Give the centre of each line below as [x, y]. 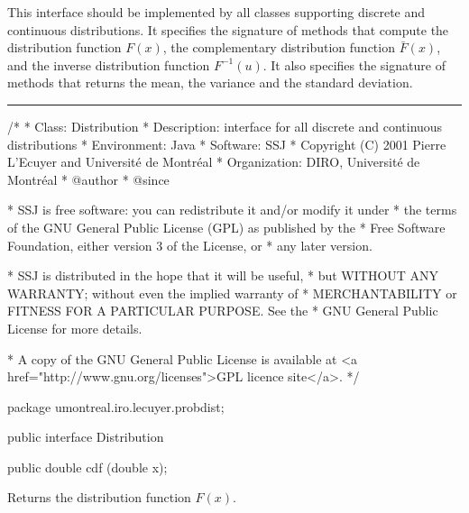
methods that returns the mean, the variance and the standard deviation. [210, 82]
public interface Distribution [86, 437]
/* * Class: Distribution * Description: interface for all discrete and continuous [225, 126]
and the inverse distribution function [109, 64]
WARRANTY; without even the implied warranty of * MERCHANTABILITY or [232, 293]
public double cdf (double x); [87, 467]
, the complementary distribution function [279, 47]
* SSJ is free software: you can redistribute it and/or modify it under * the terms [232, 210]
